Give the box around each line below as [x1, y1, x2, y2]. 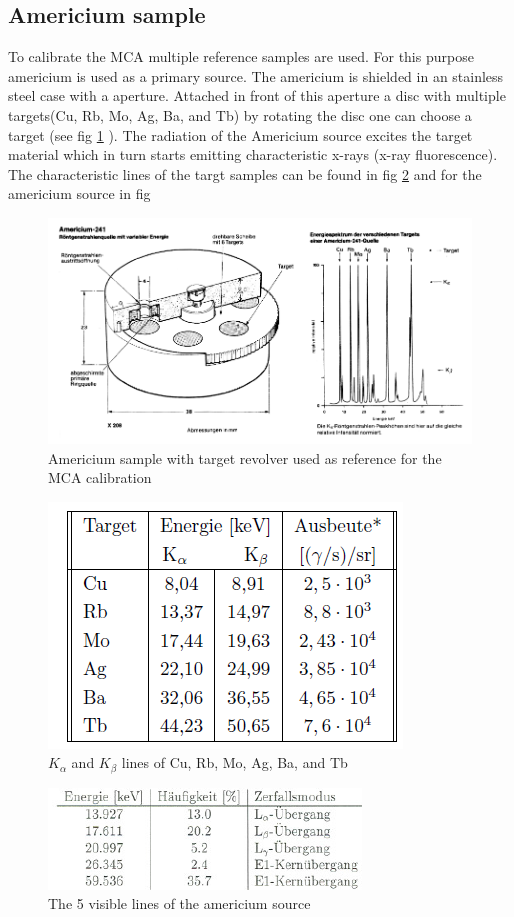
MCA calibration [48, 467, 152, 488]
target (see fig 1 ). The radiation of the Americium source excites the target [8, 124, 473, 145]
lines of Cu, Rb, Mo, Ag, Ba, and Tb [121, 752, 348, 773]
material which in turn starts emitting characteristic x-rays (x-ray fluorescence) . [8, 144, 498, 165]
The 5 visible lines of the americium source [48, 893, 311, 914]
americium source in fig [8, 183, 151, 204]
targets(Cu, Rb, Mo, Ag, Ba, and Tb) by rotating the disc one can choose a [8, 104, 472, 125]
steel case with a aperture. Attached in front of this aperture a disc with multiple [8, 85, 506, 106]
